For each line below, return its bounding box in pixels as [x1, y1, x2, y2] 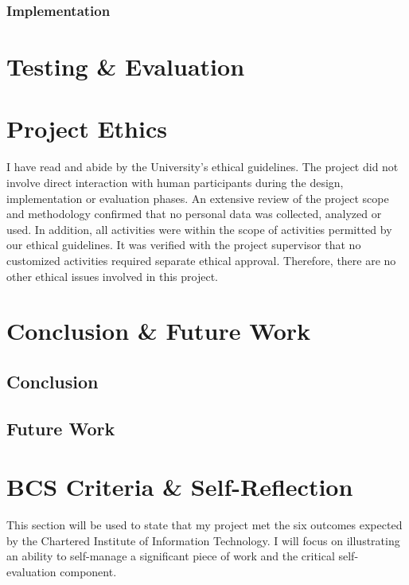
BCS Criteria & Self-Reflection [6, 470, 353, 503]
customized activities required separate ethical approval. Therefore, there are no [6, 252, 396, 268]
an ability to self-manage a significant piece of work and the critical [6, 548, 335, 564]
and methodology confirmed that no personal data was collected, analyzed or [6, 205, 382, 222]
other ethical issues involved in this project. [6, 267, 218, 284]
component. [60, 563, 117, 579]
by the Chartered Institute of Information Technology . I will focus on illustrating [6, 532, 400, 548]
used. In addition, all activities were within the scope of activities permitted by [6, 220, 392, 237]
